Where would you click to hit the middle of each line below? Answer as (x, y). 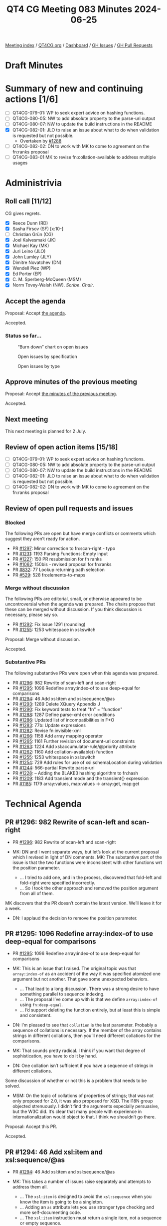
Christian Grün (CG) (33, 234)
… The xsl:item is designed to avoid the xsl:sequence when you (86, 1196)
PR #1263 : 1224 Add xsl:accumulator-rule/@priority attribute (74, 746)
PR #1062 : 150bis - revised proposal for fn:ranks (62, 564)
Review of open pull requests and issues (69, 508)
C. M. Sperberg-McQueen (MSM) (47, 279)
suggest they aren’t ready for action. (43, 538)
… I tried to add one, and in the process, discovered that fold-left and (91, 877)
